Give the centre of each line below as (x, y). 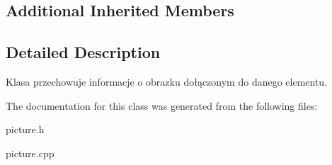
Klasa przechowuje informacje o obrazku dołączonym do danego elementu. (167, 81)
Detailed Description (83, 52)
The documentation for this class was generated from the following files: (162, 105)
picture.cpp (30, 153)
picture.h (25, 129)
